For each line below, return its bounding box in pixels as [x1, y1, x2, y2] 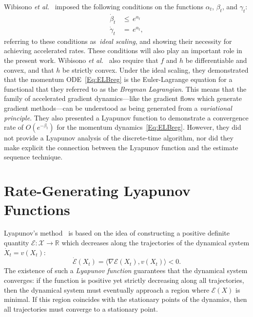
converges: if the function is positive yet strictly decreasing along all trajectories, [4, 275, 244, 285]
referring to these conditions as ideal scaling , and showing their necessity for [4, 36, 232, 46]
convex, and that [4, 64, 54, 75]
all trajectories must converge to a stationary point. [4, 303, 158, 314]
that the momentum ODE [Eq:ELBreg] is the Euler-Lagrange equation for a [4, 74, 233, 84]
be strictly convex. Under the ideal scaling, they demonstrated [62, 64, 249, 75]
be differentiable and [185, 55, 247, 65]
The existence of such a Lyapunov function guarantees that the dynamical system [4, 265, 248, 276]
